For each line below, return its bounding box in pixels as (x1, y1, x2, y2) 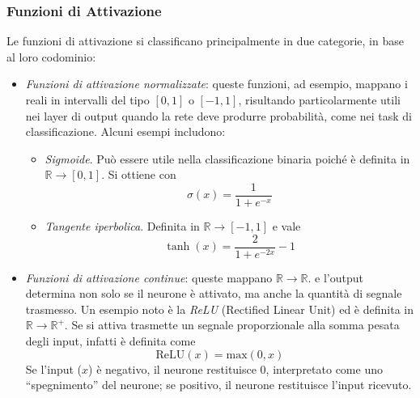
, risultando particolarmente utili (238, 91, 401, 108)
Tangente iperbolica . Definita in (45, 218, 200, 235)
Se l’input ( (25, 360, 83, 377)
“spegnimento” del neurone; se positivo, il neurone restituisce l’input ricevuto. (25, 376, 412, 393)
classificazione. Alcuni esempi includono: (25, 123, 226, 140)
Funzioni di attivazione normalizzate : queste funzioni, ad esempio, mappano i (25, 75, 408, 92)
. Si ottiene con (101, 166, 176, 183)
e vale (272, 218, 301, 235)
